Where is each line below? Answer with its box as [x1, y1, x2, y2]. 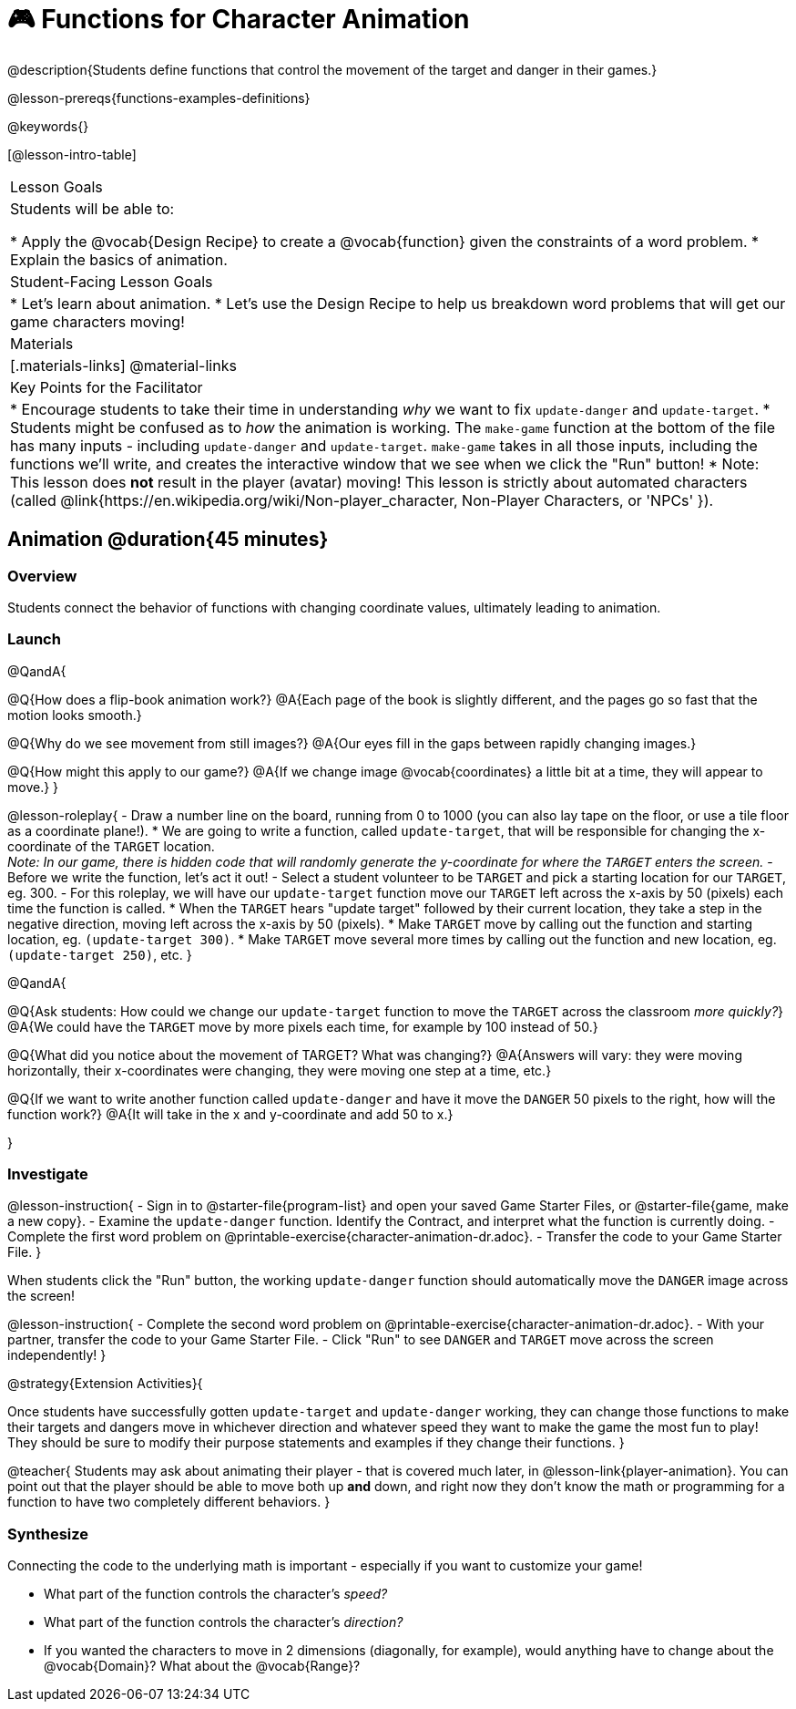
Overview [7, 566, 77, 585]
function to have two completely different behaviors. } [7, 1494, 331, 1510]
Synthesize [7, 1524, 89, 1543]
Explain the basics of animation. [10, 250, 228, 269]
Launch [7, 630, 61, 649]
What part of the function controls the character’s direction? [44, 1614, 403, 1631]
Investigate [7, 1165, 88, 1184]
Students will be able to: [10, 199, 175, 218]
